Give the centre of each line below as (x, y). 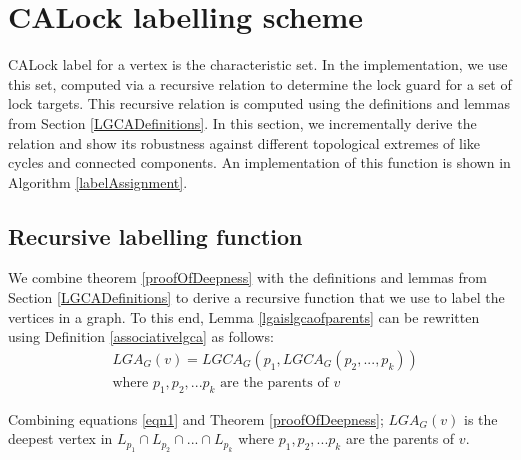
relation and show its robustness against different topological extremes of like (244, 142)
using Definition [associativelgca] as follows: (141, 336)
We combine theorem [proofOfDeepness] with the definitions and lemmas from (247, 277)
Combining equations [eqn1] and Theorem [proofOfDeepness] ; (196, 418)
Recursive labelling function (155, 235)
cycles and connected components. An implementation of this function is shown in (259, 162)
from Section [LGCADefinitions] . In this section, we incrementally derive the (242, 122)
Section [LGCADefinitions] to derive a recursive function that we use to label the (256, 297)
